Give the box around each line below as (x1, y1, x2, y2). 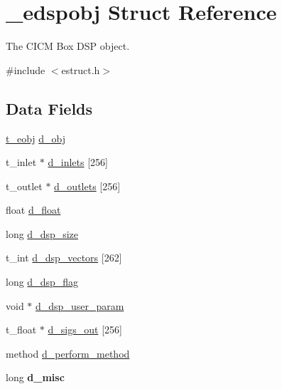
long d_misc (6, 370, 65, 385)
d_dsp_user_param (36, 298, 124, 313)
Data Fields (6, 97, 93, 119)
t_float (6, 322, 37, 337)
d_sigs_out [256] (48, 322, 122, 337)
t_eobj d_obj (6, 130, 66, 145)
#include (6, 62, 45, 77)
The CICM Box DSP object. (6, 38, 130, 53)
